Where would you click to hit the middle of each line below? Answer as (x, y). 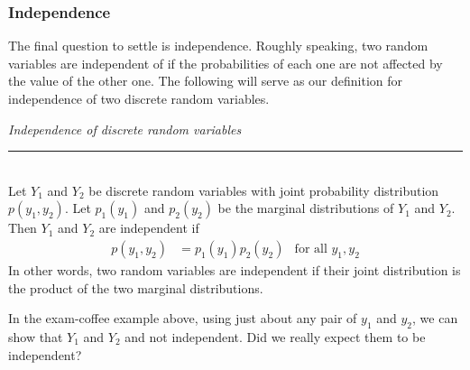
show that (36, 336)
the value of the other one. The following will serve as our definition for (206, 81)
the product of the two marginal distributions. (136, 287)
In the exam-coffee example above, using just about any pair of (183, 318)
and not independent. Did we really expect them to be (275, 336)
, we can (435, 318)
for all (311, 249)
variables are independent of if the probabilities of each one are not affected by (226, 63)
